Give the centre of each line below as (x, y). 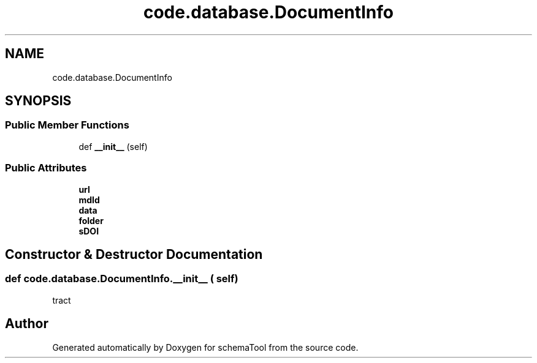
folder (91, 220)
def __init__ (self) (113, 146)
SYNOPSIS (38, 101)
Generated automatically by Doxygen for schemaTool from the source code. (205, 347)
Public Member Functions (67, 125)
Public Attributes (46, 168)
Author (27, 324)
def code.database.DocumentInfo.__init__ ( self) (122, 279)
